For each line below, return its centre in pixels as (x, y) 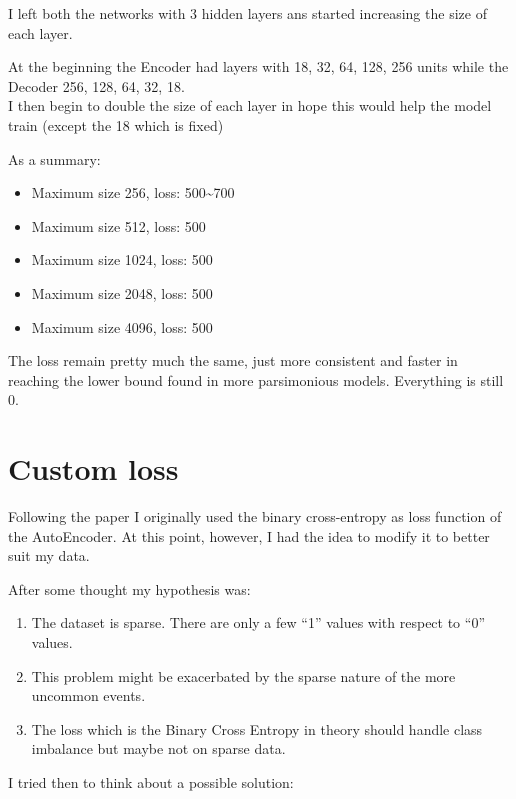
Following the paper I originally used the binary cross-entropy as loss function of (255, 516)
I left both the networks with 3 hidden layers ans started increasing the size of (247, 13)
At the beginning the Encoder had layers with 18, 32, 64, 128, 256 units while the (258, 66)
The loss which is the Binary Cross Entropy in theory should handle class (257, 728)
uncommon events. (88, 695)
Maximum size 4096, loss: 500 (122, 326)
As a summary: (54, 158)
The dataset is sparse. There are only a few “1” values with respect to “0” (258, 622)
